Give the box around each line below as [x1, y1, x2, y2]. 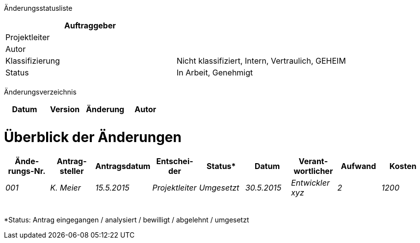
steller [59, 166, 84, 176]
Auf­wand [341, 161, 376, 171]
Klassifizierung [5, 56, 60, 66]
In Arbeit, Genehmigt [176, 68, 253, 77]
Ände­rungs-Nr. [8, 156, 46, 176]
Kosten [389, 161, 417, 171]
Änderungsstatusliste [4, 4, 73, 12]
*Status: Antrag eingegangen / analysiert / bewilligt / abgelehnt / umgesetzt [4, 215, 249, 224]
